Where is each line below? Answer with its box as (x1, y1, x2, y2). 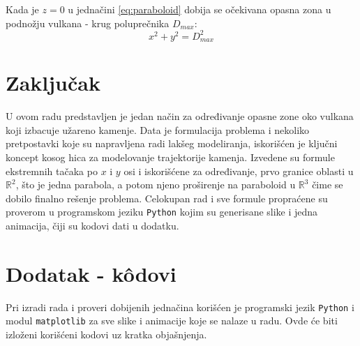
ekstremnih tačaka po (6, 163, 98, 178)
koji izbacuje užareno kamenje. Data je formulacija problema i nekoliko (6, 122, 310, 137)
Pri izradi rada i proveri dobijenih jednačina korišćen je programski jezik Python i (6, 299, 354, 314)
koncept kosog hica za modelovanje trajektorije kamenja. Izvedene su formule (6, 150, 335, 165)
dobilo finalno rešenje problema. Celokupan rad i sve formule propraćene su (6, 190, 328, 205)
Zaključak (6, 68, 100, 97)
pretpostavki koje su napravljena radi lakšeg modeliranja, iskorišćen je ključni (6, 136, 338, 151)
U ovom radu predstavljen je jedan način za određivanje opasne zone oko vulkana (6, 109, 354, 123)
